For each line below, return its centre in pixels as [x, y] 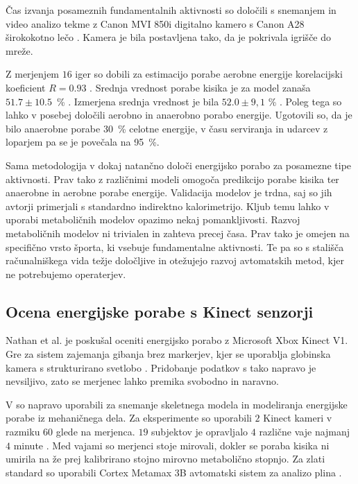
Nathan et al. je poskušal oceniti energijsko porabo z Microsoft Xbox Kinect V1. [177, 340]
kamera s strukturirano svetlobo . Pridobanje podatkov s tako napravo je [161, 367]
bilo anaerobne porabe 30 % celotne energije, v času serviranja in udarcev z [167, 128]
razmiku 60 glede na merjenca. [70, 432]
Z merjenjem [33, 74]
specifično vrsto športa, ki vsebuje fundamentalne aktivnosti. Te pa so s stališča [175, 247]
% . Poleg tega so [305, 101]
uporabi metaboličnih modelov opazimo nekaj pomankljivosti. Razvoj [153, 219]
